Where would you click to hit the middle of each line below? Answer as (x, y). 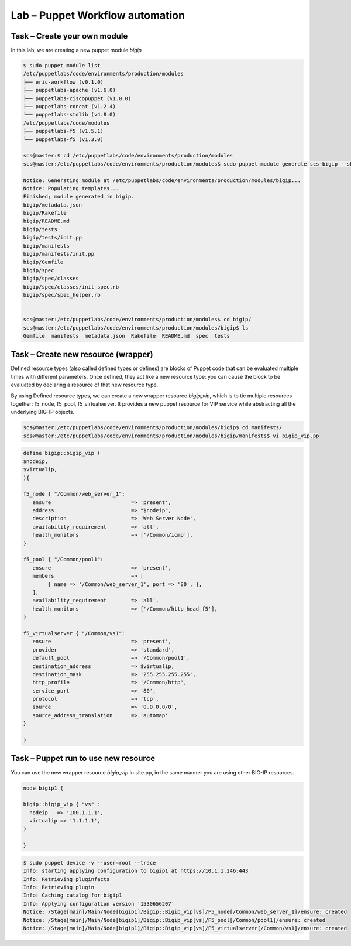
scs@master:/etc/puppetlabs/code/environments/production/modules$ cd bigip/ (137, 320)
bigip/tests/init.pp (52, 238)
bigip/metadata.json (52, 205)
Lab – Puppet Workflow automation (98, 15)
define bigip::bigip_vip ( (62, 453)
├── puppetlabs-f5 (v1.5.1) (63, 131)
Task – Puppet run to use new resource (83, 758)
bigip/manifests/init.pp (59, 254)
